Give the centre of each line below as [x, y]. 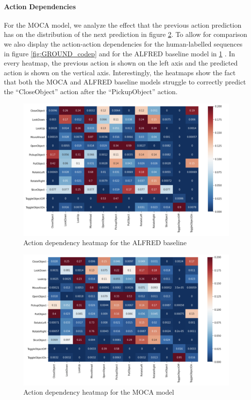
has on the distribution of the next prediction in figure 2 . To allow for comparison [125, 34]
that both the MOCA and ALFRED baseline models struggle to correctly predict [125, 82]
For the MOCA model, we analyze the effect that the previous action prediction [123, 25]
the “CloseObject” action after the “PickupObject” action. [91, 91]
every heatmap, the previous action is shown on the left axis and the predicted [121, 63]
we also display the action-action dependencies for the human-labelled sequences [123, 43]
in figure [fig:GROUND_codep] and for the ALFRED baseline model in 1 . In [120, 53]
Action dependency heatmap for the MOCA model [99, 392]
